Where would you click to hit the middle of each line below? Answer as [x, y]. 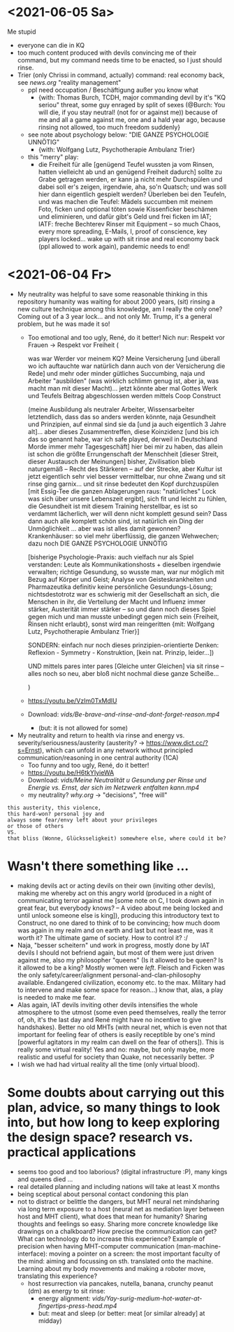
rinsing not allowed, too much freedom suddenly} [109, 127]
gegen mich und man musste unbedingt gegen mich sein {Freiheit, [123, 616]
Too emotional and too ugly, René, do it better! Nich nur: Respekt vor [126, 337]
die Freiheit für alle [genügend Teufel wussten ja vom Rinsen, [126, 164]
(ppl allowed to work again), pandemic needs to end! [114, 246]
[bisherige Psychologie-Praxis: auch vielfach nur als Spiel [111, 557]
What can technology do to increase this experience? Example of [111, 1239]
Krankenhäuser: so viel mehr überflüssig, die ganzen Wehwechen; [123, 536]
